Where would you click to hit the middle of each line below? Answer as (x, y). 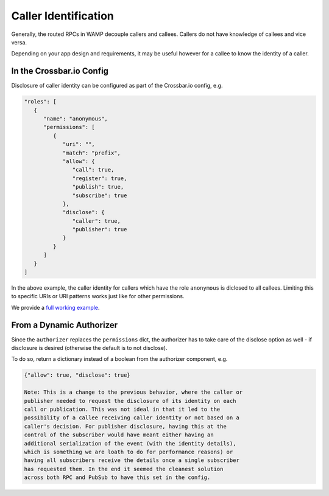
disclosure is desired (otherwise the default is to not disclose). (89, 348)
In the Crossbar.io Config (60, 71)
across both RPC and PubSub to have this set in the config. (117, 477)
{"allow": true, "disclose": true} (77, 375)
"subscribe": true (100, 195)
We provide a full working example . (55, 307)
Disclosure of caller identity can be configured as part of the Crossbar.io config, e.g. (117, 86)
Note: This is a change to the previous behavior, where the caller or (133, 392)
